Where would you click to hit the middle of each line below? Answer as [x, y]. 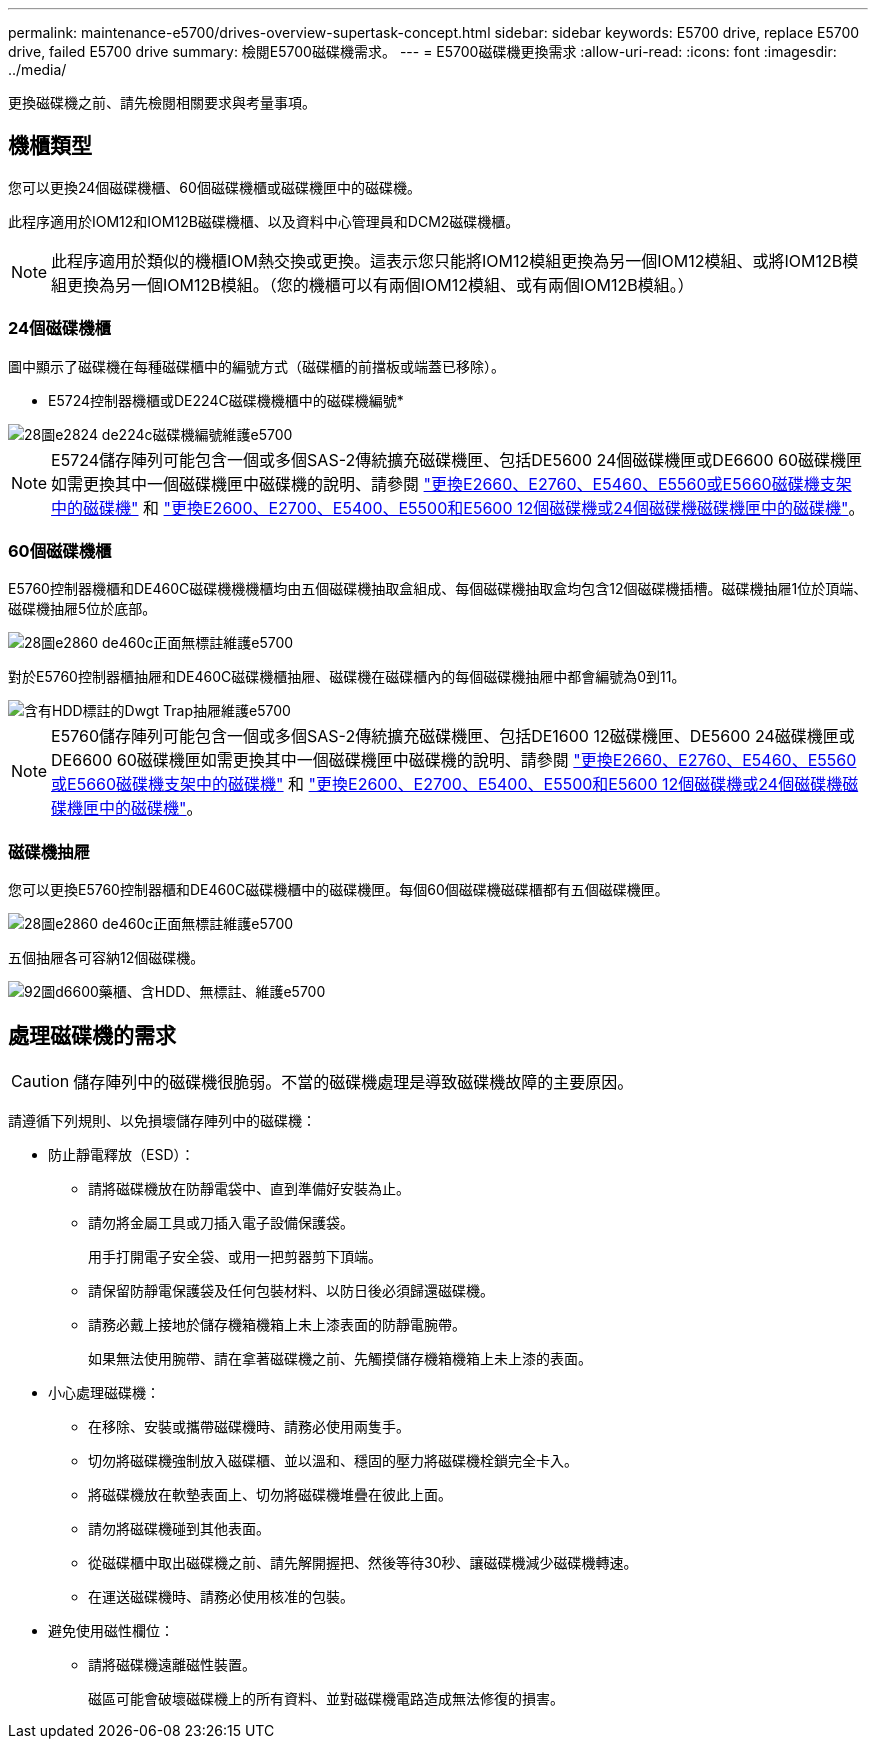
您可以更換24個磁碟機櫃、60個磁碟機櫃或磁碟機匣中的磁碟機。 [214, 187]
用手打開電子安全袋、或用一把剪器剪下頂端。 [235, 1256]
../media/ [37, 69]
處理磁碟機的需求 [92, 1035]
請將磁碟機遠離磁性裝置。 [172, 1664]
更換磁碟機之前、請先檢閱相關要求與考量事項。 [162, 102]
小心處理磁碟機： [104, 1392]
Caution [40, 1080]
